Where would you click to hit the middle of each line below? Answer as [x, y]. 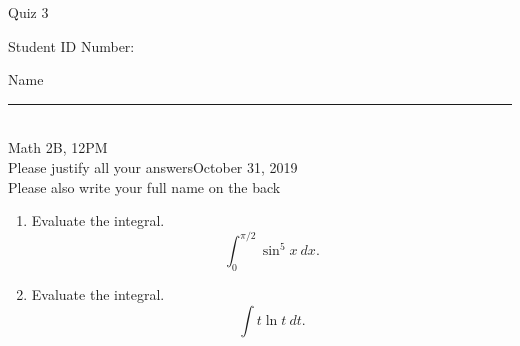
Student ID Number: [71, 45]
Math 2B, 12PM [58, 147]
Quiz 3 [28, 12]
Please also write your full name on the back [144, 186]
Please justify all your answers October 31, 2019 [153, 166]
